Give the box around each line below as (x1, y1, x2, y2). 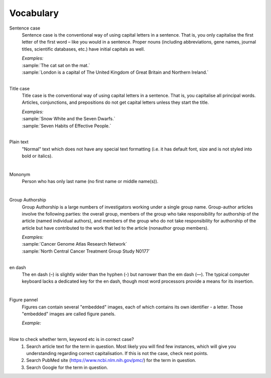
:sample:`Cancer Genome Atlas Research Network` (22, 241, 127, 247)
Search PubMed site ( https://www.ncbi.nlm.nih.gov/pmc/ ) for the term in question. (26, 357, 197, 363)
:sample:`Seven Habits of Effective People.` (22, 123, 111, 129)
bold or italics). (22, 153, 53, 159)
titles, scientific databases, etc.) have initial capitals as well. (22, 46, 145, 52)
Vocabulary (9, 8, 59, 19)
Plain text (9, 139, 29, 145)
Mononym (9, 171, 30, 177)
